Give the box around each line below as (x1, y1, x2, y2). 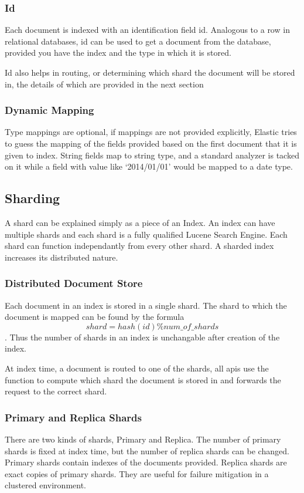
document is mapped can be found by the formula (5, 310, 185, 323)
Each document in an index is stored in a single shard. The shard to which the (5, 299, 287, 311)
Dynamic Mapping (5, 103, 94, 117)
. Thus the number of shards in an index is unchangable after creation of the (5, 330, 280, 343)
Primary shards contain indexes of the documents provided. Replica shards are (5, 456, 287, 468)
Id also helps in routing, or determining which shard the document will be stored (5, 66, 295, 78)
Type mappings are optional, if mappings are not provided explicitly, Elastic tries (5, 126, 297, 138)
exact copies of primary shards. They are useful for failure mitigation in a (5, 467, 269, 480)
